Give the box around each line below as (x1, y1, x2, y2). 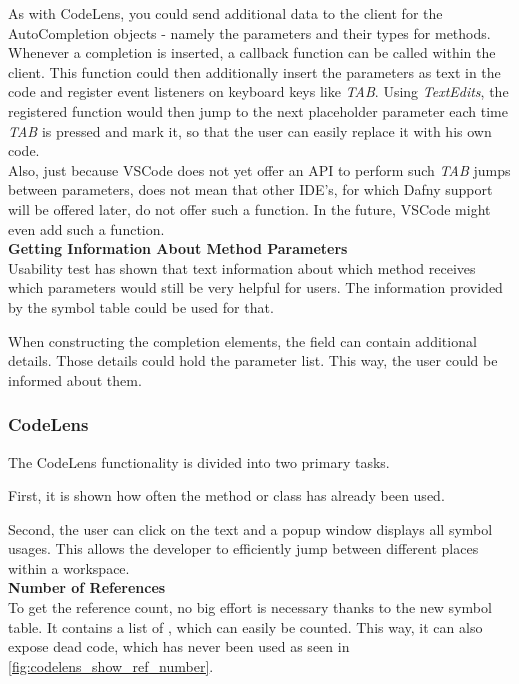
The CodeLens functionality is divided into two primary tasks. (8, 451, 390, 472)
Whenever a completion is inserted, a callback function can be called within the (8, 42, 496, 63)
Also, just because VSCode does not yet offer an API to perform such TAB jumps (8, 159, 511, 180)
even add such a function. (8, 218, 165, 239)
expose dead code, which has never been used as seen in (8, 636, 350, 657)
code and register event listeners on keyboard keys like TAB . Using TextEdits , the (8, 81, 509, 102)
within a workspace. (8, 557, 130, 578)
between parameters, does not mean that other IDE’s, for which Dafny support (8, 179, 493, 200)
